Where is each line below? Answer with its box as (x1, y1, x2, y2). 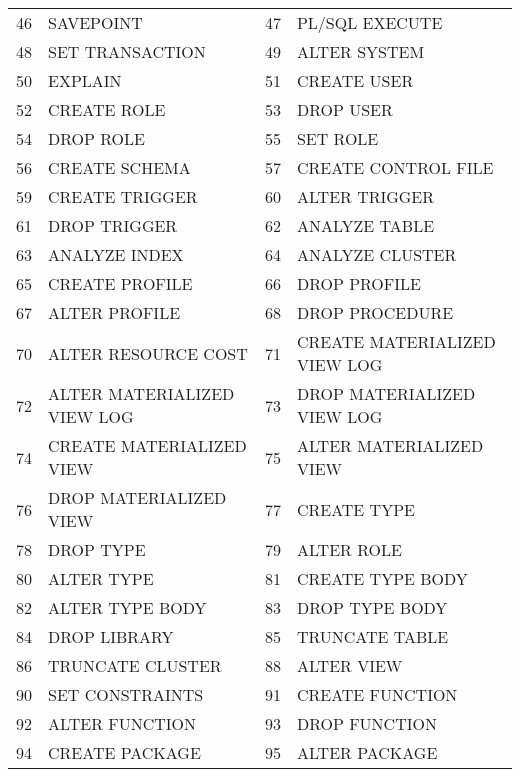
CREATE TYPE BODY (296, 567, 468, 590)
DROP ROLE (48, 127, 145, 150)
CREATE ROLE (48, 98, 166, 121)
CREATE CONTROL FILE (296, 156, 494, 179)
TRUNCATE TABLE (296, 625, 449, 648)
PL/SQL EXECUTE (296, 11, 443, 34)
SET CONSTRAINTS (48, 683, 204, 706)
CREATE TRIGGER (48, 185, 198, 208)
